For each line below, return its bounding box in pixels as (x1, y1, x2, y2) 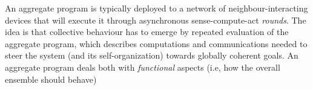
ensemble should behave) (5, 72, 97, 85)
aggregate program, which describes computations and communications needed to (5, 37, 308, 50)
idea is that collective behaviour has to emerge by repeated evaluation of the (5, 25, 289, 38)
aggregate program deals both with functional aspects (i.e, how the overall (5, 60, 280, 73)
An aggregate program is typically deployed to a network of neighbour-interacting (5, 2, 308, 14)
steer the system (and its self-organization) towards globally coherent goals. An (5, 49, 298, 62)
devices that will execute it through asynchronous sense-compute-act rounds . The (5, 13, 306, 26)
